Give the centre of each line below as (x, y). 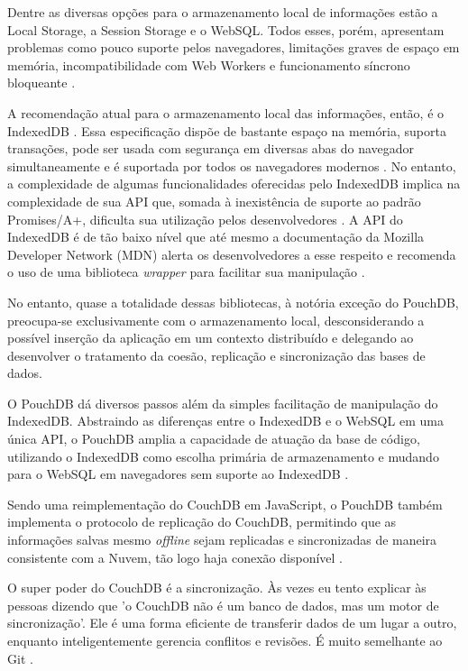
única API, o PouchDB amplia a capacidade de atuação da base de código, (214, 439)
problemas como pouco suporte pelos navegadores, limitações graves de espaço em (234, 47)
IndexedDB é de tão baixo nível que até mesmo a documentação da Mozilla (216, 237)
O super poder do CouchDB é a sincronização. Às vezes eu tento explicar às (217, 588)
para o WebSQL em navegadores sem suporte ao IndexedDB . (178, 474)
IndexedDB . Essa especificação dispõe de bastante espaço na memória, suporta (227, 130)
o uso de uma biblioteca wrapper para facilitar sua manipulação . (186, 272)
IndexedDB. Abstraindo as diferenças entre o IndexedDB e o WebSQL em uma (225, 421)
